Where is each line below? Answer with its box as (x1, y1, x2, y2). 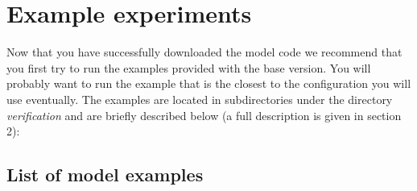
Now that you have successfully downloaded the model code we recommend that (6, 44, 403, 60)
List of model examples (6, 162, 204, 187)
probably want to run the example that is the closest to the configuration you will (6, 75, 411, 92)
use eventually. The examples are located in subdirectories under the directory (6, 90, 393, 107)
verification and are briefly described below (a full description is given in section (6, 106, 402, 123)
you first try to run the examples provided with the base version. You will (6, 59, 371, 76)
